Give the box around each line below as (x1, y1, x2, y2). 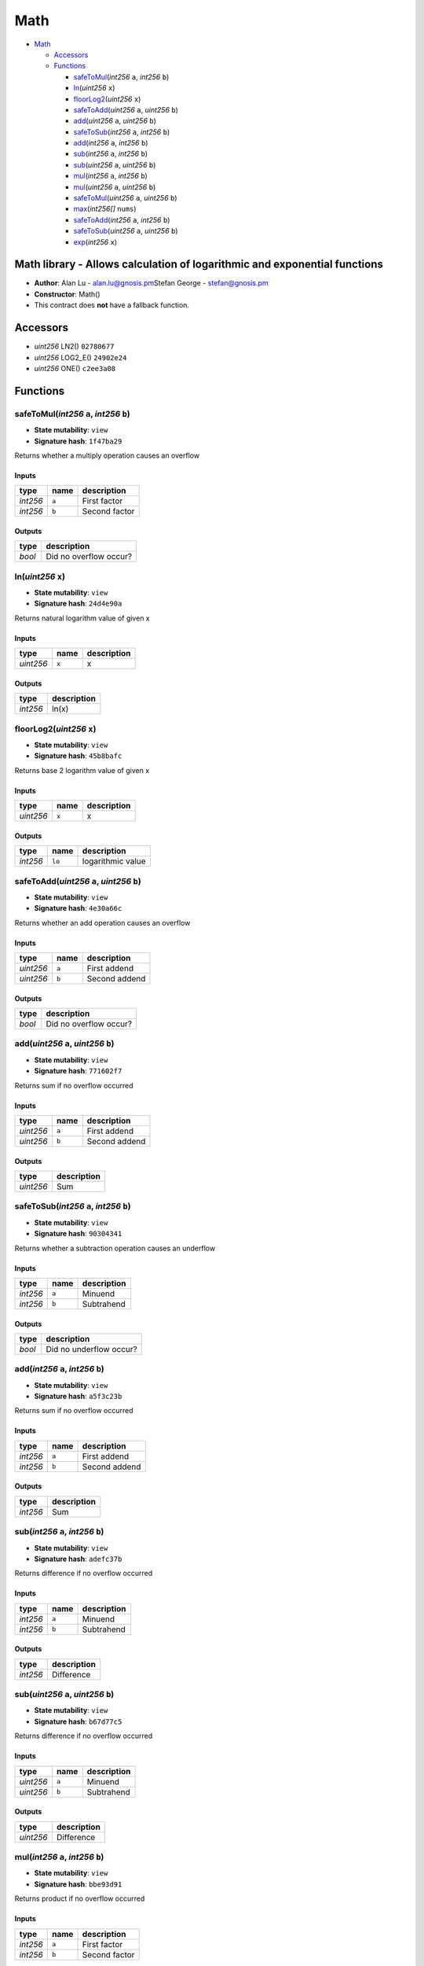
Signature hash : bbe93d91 (34, 1879, 122, 1889)
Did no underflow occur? (46, 1343, 137, 1354)
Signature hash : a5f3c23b (34, 1392, 122, 1401)
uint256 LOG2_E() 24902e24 (34, 352, 127, 362)
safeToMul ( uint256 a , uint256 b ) (73, 193, 177, 203)
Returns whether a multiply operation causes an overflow (14, 451, 200, 460)
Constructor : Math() (34, 289, 101, 299)
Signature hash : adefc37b (34, 1554, 122, 1563)
